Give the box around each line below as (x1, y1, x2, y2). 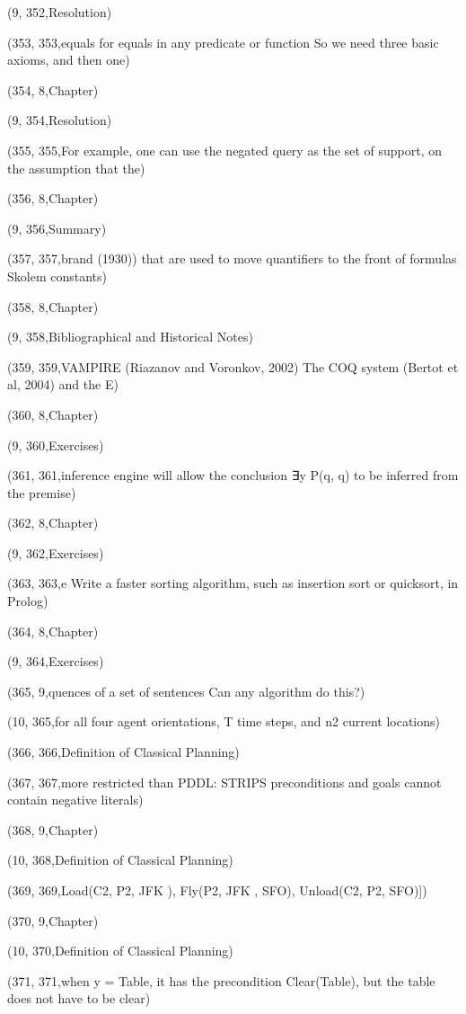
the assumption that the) (7, 158, 145, 177)
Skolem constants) (7, 266, 107, 285)
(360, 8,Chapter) (7, 405, 99, 423)
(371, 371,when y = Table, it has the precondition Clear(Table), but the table (7, 971, 435, 990)
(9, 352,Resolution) (7, 3, 112, 21)
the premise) (7, 483, 76, 502)
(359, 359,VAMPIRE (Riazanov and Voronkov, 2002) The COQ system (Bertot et (7, 357, 459, 376)
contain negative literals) (7, 790, 144, 809)
